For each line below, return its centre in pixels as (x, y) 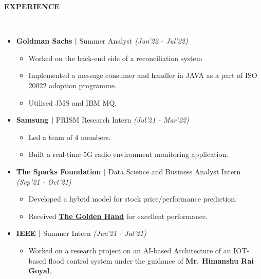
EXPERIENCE (32, 6)
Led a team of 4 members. (70, 137)
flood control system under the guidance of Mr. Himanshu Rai (151, 260)
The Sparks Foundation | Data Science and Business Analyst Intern (128, 171)
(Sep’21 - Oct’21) (44, 181)
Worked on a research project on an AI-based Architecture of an (130, 250)
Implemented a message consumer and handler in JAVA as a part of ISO (143, 75)
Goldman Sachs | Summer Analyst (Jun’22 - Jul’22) (102, 41)
